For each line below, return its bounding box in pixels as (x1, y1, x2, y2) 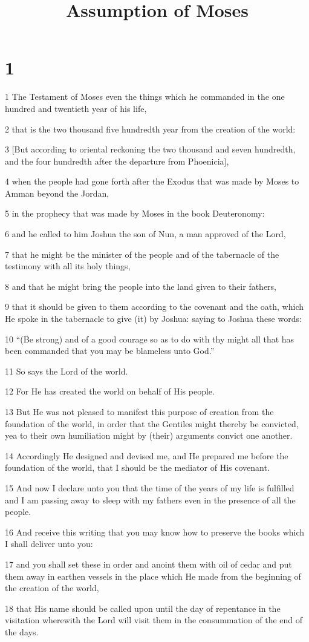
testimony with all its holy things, (5, 260, 131, 272)
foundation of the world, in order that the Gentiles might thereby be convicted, (5, 417, 299, 430)
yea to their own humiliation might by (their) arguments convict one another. (5, 429, 293, 442)
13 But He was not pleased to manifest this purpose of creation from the (5, 405, 274, 418)
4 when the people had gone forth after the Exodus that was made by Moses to (5, 175, 299, 188)
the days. (5, 625, 39, 638)
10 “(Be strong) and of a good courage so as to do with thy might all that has (5, 332, 294, 345)
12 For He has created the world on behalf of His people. (5, 385, 215, 398)
